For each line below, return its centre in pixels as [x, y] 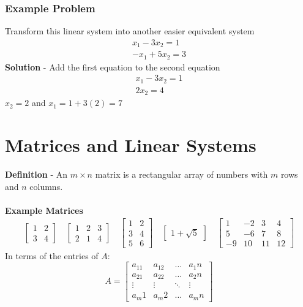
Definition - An [36, 174]
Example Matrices [44, 210]
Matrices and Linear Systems [131, 145]
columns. [46, 186]
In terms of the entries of [52, 255]
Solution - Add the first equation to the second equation [113, 66]
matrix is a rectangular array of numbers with [181, 174]
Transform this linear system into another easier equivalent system [130, 31]
